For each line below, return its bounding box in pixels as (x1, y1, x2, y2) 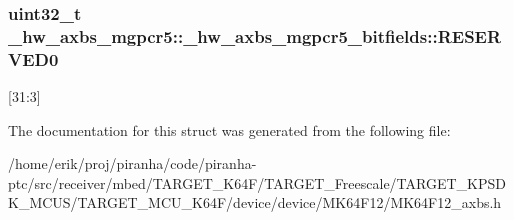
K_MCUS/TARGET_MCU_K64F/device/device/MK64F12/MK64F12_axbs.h (8, 192, 502, 213)
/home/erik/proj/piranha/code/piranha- (8, 153, 257, 174)
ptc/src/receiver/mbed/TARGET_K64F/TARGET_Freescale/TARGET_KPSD (8, 172, 506, 193)
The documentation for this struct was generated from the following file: (8, 119, 451, 140)
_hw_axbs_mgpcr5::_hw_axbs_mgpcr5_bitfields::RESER (8, 23, 502, 48)
